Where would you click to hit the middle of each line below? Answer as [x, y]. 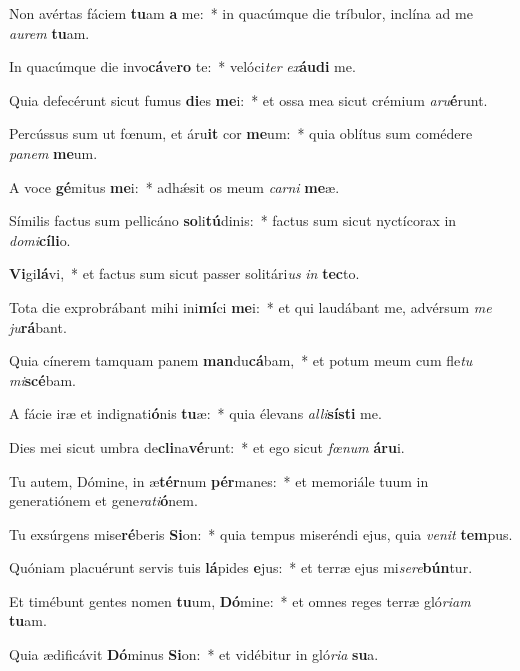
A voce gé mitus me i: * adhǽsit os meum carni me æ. [174, 186]
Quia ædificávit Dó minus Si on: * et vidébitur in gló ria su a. [194, 654]
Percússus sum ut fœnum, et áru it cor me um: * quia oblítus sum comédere [241, 133]
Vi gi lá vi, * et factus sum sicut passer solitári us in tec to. [184, 273]
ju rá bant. [38, 326]
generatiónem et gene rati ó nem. [103, 500]
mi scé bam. [42, 379]
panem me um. [53, 152]
